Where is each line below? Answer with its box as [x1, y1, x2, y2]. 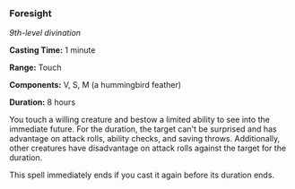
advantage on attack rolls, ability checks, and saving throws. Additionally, [9, 133, 281, 144]
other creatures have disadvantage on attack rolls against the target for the [9, 142, 287, 154]
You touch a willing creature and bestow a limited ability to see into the [9, 115, 271, 125]
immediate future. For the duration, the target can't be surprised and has [9, 124, 277, 134]
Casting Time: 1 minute [9, 45, 96, 56]
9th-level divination [9, 28, 82, 39]
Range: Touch [9, 62, 62, 73]
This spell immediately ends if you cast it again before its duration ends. [9, 169, 275, 181]
